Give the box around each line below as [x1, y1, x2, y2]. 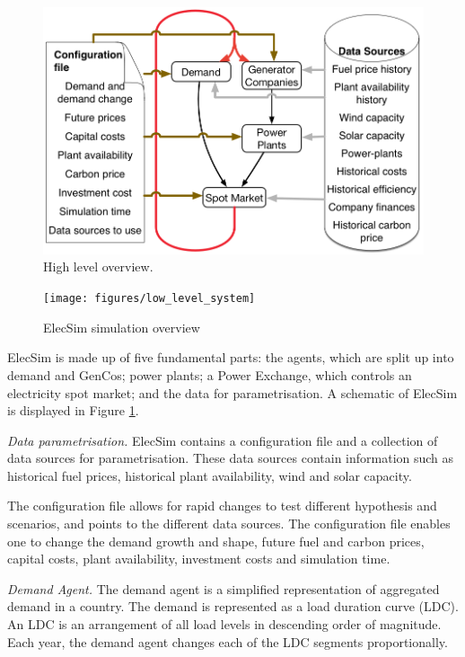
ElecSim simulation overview [43, 317, 200, 336]
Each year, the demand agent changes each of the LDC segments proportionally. [7, 632, 448, 651]
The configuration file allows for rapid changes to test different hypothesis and [7, 496, 437, 515]
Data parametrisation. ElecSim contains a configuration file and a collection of [7, 431, 438, 449]
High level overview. [43, 257, 154, 276]
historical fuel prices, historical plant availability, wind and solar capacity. [7, 466, 412, 484]
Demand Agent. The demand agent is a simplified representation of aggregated [7, 579, 440, 598]
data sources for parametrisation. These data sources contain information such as [7, 448, 454, 467]
